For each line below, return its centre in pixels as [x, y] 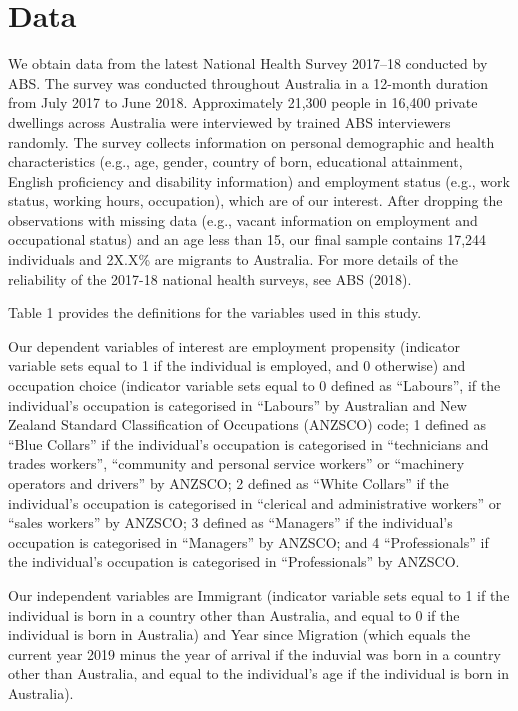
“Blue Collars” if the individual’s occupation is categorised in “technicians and [248, 443]
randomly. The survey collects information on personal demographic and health [251, 141]
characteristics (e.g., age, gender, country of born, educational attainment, [235, 161]
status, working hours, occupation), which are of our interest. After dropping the [255, 200]
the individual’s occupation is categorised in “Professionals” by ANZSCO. [234, 561]
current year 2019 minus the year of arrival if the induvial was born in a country [254, 653]
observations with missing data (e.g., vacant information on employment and [243, 219]
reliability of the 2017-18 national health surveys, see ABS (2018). [210, 278]
